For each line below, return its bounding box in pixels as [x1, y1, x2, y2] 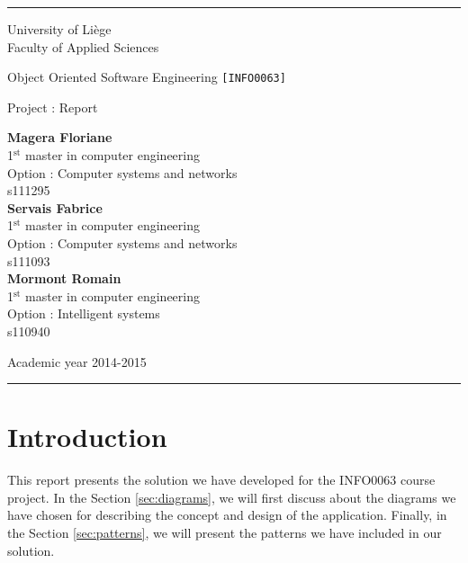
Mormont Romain [7, 269, 121, 288]
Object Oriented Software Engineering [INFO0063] [7, 67, 286, 86]
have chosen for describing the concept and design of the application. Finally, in [7, 505, 447, 524]
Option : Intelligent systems [7, 304, 160, 323]
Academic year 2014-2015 [7, 352, 147, 371]
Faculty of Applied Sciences [7, 37, 159, 56]
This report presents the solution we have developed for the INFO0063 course [7, 470, 436, 489]
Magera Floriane [7, 128, 112, 147]
